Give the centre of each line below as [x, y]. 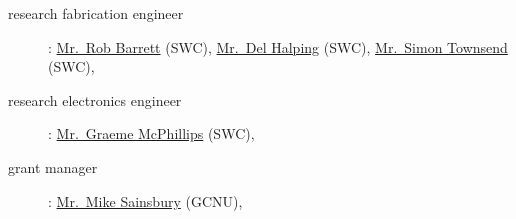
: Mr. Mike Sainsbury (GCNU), [145, 200]
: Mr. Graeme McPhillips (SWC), [151, 133]
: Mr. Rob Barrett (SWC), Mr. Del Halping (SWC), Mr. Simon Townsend [278, 46]
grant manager [53, 166]
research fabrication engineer [96, 13]
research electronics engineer [95, 99]
